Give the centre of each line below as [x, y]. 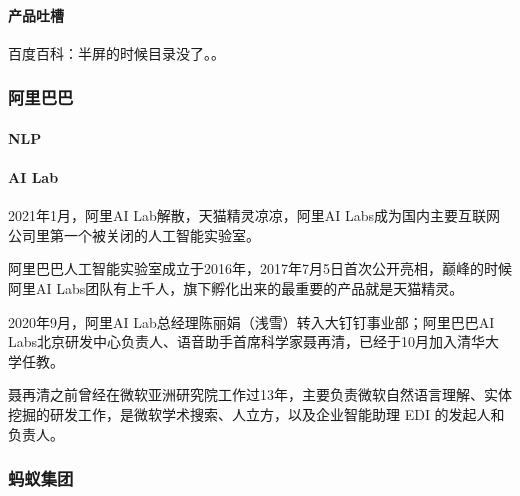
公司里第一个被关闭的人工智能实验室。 [134, 234]
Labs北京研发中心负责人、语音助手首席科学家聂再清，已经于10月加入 [233, 341]
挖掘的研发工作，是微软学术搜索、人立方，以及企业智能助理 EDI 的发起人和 [256, 413]
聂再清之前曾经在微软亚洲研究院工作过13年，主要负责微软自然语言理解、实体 [260, 394]
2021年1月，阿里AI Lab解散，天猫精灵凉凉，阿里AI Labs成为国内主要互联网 [254, 215]
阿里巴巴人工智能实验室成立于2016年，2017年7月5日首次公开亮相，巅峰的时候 [260, 268]
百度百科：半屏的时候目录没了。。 [116, 52]
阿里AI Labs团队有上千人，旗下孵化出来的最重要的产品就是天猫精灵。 [236, 288]
